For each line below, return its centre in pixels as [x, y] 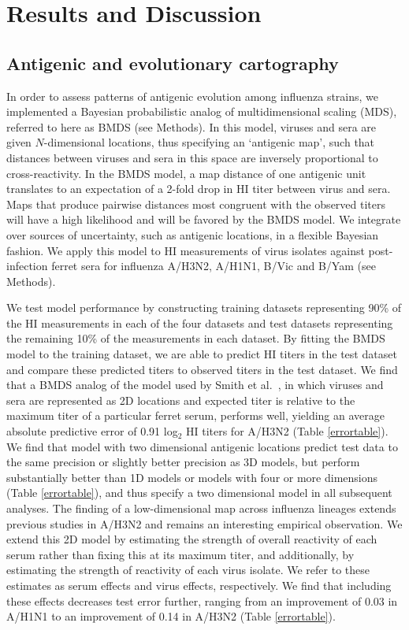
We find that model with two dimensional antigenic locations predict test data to [202, 446]
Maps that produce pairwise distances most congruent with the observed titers [196, 204]
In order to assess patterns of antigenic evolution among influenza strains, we [193, 96]
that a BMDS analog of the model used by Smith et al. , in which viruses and [195, 385]
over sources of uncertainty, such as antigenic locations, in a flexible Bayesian [193, 234]
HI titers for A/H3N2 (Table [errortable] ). [287, 431]
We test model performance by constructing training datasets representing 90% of [204, 308]
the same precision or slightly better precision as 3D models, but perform [183, 462]
